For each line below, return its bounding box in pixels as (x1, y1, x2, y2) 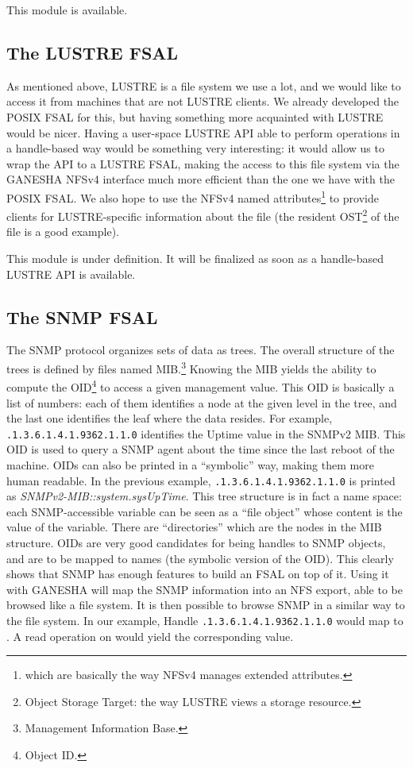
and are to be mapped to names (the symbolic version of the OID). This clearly (6, 550, 394, 566)
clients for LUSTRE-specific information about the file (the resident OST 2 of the (6, 206, 399, 224)
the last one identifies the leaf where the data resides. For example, (6, 410, 333, 426)
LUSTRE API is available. (6, 265, 136, 282)
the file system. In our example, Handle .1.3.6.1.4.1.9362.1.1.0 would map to (6, 612, 403, 628)
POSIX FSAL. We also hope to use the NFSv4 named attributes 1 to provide (6, 187, 379, 206)
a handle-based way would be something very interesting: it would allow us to (6, 140, 384, 156)
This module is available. (6, 2, 128, 17)
